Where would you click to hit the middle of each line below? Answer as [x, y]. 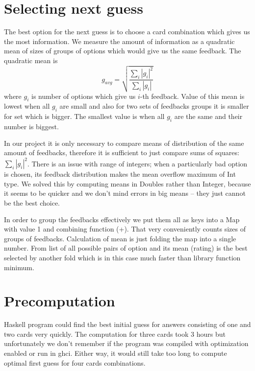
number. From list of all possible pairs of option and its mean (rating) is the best [126, 248]
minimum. [19, 267]
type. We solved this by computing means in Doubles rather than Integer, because [127, 183]
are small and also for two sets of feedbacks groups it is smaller [154, 106]
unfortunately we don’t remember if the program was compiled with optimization [126, 343]
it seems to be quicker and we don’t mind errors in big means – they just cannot [125, 193]
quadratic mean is [31, 60]
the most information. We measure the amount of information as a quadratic [119, 41]
